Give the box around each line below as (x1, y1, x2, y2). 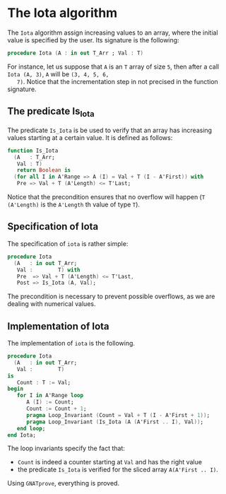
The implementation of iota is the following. (7, 339, 136, 348)
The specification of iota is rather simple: (7, 239, 129, 248)
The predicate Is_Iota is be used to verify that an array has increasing (7, 126, 213, 134)
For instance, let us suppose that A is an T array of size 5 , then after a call (7, 62, 220, 71)
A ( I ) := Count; (25, 399, 74, 406)
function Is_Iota (7, 147, 59, 154)
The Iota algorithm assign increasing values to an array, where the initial (7, 28, 218, 37)
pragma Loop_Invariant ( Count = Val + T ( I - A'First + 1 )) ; (25, 411, 210, 418)
